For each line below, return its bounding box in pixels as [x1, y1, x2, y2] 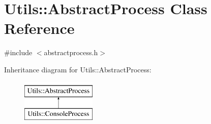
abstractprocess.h [44, 47, 98, 58]
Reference [4, 18, 75, 38]
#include [4, 47, 33, 58]
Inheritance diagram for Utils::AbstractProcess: [4, 64, 152, 74]
